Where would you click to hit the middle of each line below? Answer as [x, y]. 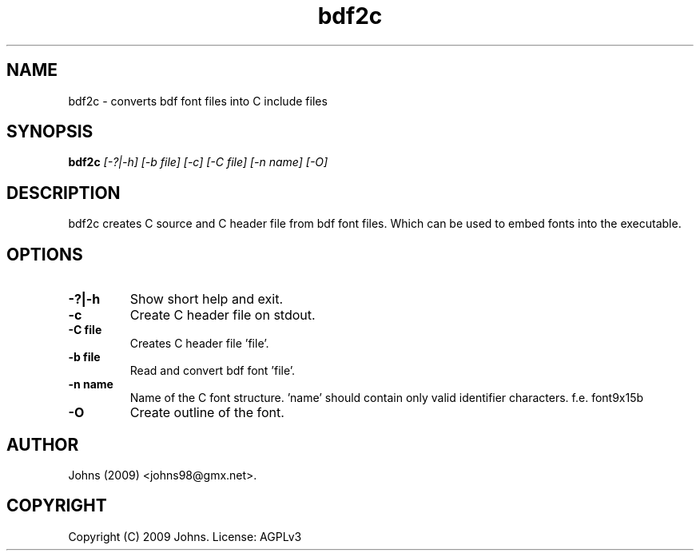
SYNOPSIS [50, 132]
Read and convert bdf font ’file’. [213, 371]
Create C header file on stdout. [223, 315]
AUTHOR [43, 444]
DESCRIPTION [64, 193]
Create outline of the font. [207, 413]
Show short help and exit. [207, 299]
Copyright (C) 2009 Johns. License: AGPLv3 [185, 536]
